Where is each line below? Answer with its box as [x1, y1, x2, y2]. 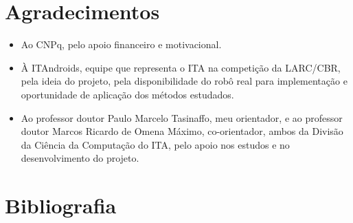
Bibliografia [5, 191, 117, 220]
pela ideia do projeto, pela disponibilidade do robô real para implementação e [21, 74, 348, 88]
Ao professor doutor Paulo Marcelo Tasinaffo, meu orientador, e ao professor [21, 110, 343, 125]
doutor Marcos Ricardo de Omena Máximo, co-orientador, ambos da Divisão [21, 124, 343, 138]
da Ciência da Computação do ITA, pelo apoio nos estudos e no [21, 137, 290, 151]
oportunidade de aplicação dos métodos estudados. [21, 87, 234, 101]
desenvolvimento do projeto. [21, 151, 139, 165]
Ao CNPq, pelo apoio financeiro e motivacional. [21, 37, 222, 52]
